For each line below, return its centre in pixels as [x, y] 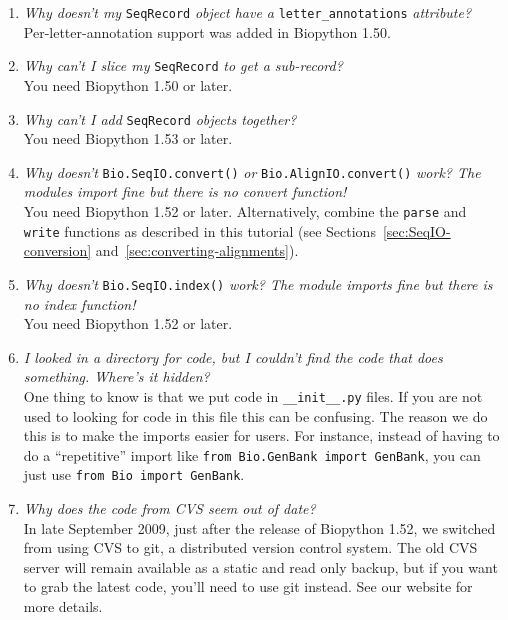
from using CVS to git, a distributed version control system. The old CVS [250, 547]
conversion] [57, 250]
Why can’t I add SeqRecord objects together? [160, 118]
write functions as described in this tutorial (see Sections [199, 230]
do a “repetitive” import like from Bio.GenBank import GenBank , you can [252, 454]
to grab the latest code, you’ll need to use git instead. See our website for [248, 586]
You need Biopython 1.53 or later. [128, 138]
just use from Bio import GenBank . [134, 474]
